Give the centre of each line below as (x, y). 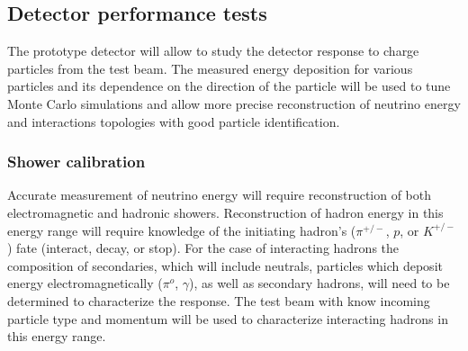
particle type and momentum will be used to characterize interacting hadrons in (228, 318)
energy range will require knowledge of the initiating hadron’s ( (182, 230)
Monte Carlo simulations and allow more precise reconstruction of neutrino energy (234, 103)
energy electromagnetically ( (85, 283)
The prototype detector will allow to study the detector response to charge (213, 51)
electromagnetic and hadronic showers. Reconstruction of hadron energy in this (225, 212)
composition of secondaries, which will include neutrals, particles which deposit (225, 265)
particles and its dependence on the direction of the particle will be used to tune (229, 86)
